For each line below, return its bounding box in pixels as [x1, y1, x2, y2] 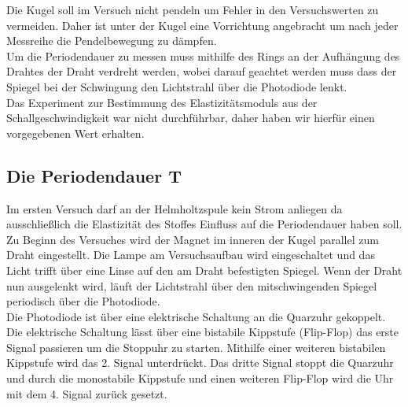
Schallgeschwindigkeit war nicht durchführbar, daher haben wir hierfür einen [6, 109, 375, 126]
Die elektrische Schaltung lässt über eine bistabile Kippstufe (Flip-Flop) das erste [6, 324, 399, 340]
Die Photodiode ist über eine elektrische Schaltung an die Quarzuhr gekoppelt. [6, 308, 386, 324]
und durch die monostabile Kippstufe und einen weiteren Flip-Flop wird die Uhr [6, 370, 394, 387]
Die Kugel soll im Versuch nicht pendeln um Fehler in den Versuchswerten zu [6, 2, 379, 17]
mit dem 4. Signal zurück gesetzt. [6, 385, 167, 401]
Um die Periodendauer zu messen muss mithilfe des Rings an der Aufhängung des [6, 47, 400, 64]
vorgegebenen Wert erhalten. [6, 124, 145, 141]
